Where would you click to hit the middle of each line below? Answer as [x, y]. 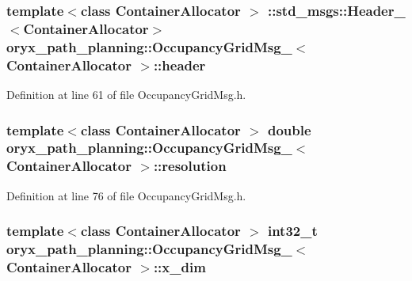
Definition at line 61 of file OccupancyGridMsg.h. [126, 94]
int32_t [292, 231]
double [289, 129]
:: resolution [190, 166]
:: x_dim [179, 267]
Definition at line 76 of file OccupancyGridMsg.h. [126, 195]
